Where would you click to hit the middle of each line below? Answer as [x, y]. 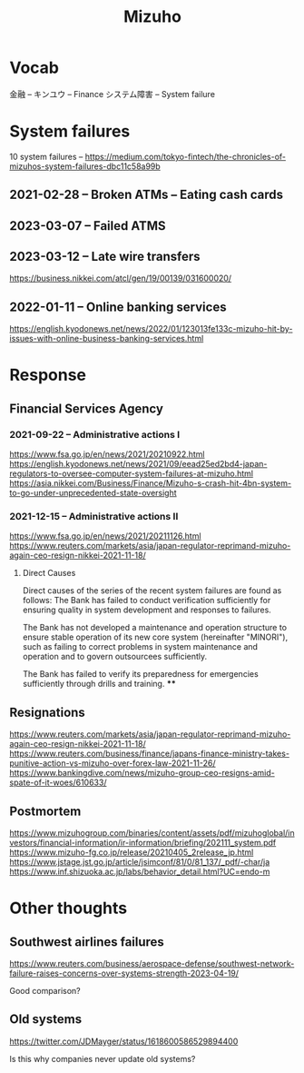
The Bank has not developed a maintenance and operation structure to [155, 628]
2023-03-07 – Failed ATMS [88, 226]
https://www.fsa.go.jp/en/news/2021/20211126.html [105, 536]
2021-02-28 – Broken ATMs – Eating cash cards [147, 195]
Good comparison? [45, 991]
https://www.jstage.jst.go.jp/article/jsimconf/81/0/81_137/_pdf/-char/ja [140, 862]
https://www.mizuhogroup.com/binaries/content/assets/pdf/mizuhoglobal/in [152, 833]
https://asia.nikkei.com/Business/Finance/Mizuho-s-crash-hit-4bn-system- [151, 483]
